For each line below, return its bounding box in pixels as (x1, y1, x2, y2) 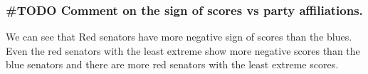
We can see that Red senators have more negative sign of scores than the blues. (6, 29, 352, 44)
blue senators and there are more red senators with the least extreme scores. (6, 57, 339, 72)
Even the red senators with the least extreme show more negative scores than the (6, 43, 360, 58)
